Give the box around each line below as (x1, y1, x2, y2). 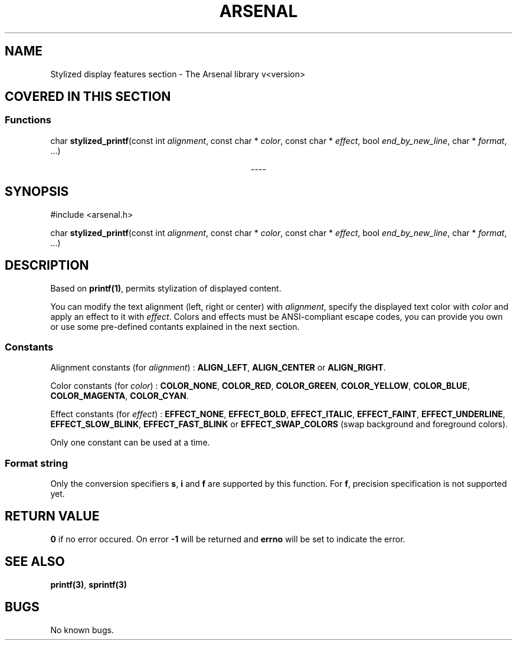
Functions (5, 114, 51, 126)
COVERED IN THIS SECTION (5, 89, 171, 104)
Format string (5, 457, 68, 469)
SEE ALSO (5, 554, 65, 569)
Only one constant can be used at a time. (50, 437, 210, 448)
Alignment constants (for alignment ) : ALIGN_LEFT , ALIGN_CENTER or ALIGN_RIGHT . (50, 362, 386, 373)
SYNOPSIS (5, 184, 69, 199)
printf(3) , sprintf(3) (50, 579, 127, 590)
